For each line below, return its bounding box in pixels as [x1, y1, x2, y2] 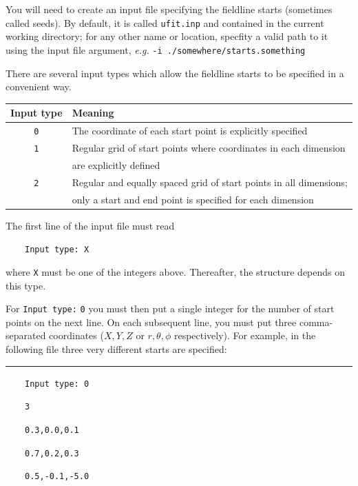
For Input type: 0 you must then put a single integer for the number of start [6, 301, 335, 316]
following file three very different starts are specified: [6, 342, 227, 356]
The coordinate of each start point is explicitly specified [72, 123, 308, 138]
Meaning [72, 105, 114, 120]
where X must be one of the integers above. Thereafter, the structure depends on [6, 264, 346, 279]
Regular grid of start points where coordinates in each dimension [72, 140, 346, 154]
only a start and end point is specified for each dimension [72, 192, 314, 206]
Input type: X [25, 245, 89, 255]
